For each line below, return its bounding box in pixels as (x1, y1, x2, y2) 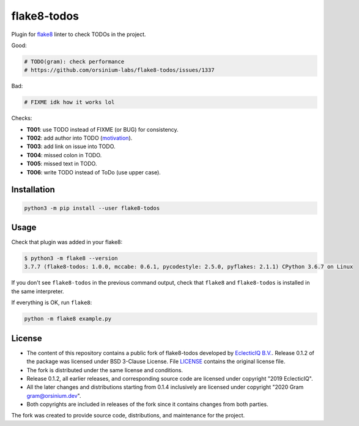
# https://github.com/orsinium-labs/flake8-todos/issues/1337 (24, 67, 215, 73)
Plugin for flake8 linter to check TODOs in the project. (11, 31, 146, 38)
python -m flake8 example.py (24, 315, 112, 323)
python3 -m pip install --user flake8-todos (24, 204, 160, 211)
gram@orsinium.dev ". (26, 392, 81, 399)
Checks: (11, 114, 32, 122)
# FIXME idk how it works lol (24, 99, 115, 106)
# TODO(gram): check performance (24, 58, 125, 65)
